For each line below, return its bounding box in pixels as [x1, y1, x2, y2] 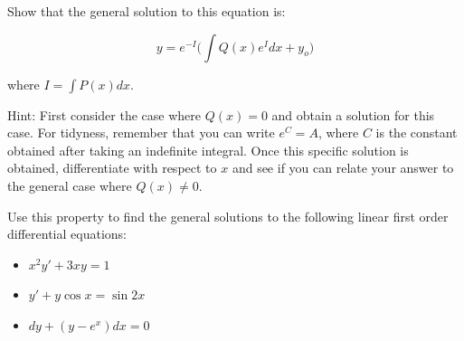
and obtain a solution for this [271, 105, 435, 124]
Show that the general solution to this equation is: [7, 2, 286, 20]
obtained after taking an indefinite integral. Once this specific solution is [7, 140, 409, 159]
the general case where [7, 175, 132, 194]
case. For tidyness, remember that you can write [7, 123, 275, 142]
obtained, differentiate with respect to [7, 158, 217, 177]
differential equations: [7, 224, 127, 243]
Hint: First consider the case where [7, 105, 202, 124]
